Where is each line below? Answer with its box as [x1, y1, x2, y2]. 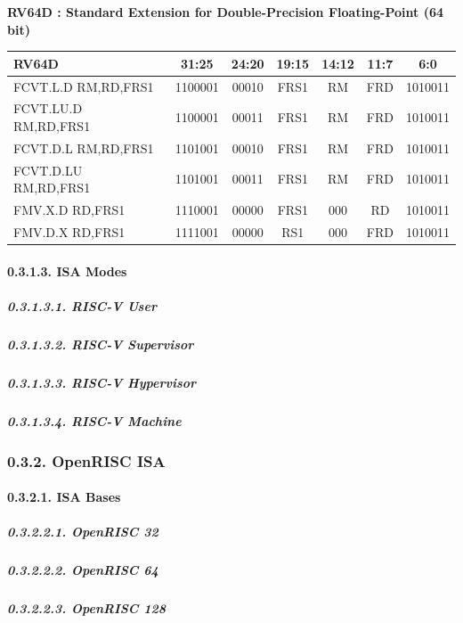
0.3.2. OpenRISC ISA [7, 449, 166, 471]
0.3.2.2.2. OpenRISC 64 [7, 561, 158, 579]
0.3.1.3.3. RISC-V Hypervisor [7, 373, 197, 391]
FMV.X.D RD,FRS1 [13, 201, 126, 219]
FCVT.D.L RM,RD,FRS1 [13, 138, 154, 157]
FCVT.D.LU [13, 160, 83, 179]
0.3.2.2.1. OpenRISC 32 [7, 522, 158, 541]
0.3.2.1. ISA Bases [7, 488, 121, 506]
